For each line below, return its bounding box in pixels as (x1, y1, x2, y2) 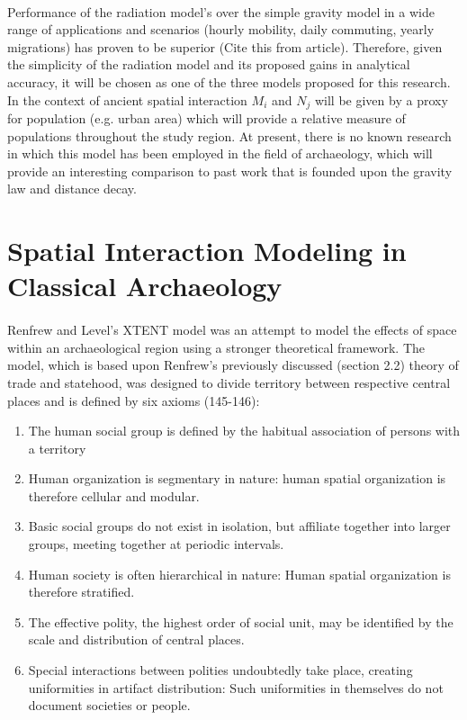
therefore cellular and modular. (28, 486, 200, 505)
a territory (28, 438, 86, 457)
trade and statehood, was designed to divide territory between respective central (7, 373, 451, 391)
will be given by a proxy (314, 90, 448, 109)
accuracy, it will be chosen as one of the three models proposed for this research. (7, 72, 451, 91)
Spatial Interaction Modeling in (7, 232, 407, 269)
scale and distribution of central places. (28, 630, 245, 649)
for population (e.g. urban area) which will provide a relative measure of (7, 109, 406, 128)
